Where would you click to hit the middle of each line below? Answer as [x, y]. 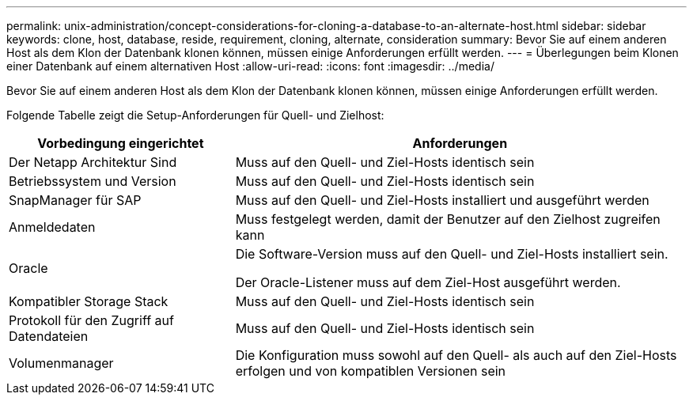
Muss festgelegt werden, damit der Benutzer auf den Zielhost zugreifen [448, 219]
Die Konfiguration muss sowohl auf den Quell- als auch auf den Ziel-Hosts [456, 355]
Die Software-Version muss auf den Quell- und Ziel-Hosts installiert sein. [452, 254]
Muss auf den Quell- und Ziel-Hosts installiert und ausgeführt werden [442, 200]
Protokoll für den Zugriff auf [91, 320]
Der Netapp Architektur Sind [93, 162]
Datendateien [49, 336]
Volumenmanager [61, 363]
